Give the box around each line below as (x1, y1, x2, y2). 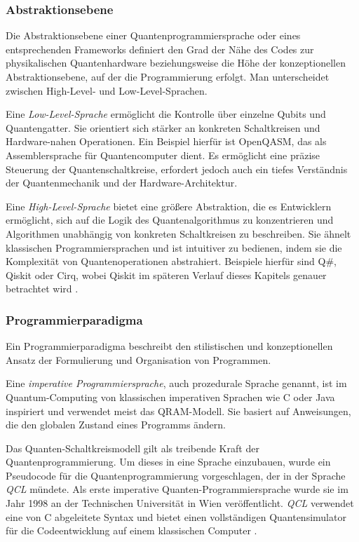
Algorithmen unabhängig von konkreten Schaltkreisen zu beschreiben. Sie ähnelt (6, 226, 351, 240)
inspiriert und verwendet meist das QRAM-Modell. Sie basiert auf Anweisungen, (6, 403, 351, 418)
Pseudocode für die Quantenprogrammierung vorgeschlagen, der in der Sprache (6, 468, 346, 482)
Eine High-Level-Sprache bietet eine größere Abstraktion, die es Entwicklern (6, 198, 332, 213)
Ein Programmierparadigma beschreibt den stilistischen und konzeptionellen (6, 339, 333, 353)
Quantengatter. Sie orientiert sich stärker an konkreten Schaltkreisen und (6, 120, 320, 135)
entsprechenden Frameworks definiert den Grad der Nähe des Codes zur (6, 41, 314, 56)
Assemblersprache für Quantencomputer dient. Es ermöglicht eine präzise (6, 147, 320, 162)
